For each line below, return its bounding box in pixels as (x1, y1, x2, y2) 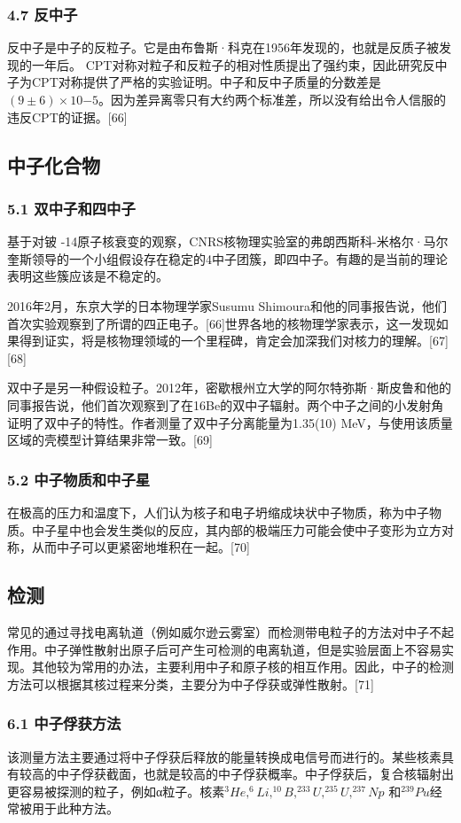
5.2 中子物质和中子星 (7, 468, 151, 490)
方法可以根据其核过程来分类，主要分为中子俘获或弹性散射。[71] (7, 674, 374, 693)
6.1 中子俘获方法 (7, 712, 121, 734)
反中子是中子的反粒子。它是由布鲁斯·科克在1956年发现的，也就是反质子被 (7, 38, 439, 57)
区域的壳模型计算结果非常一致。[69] (7, 431, 213, 449)
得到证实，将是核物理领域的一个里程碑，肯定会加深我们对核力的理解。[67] (19, 331, 449, 350)
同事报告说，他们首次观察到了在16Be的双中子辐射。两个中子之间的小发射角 (7, 395, 444, 414)
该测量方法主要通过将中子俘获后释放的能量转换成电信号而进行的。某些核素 (7, 747, 441, 765)
